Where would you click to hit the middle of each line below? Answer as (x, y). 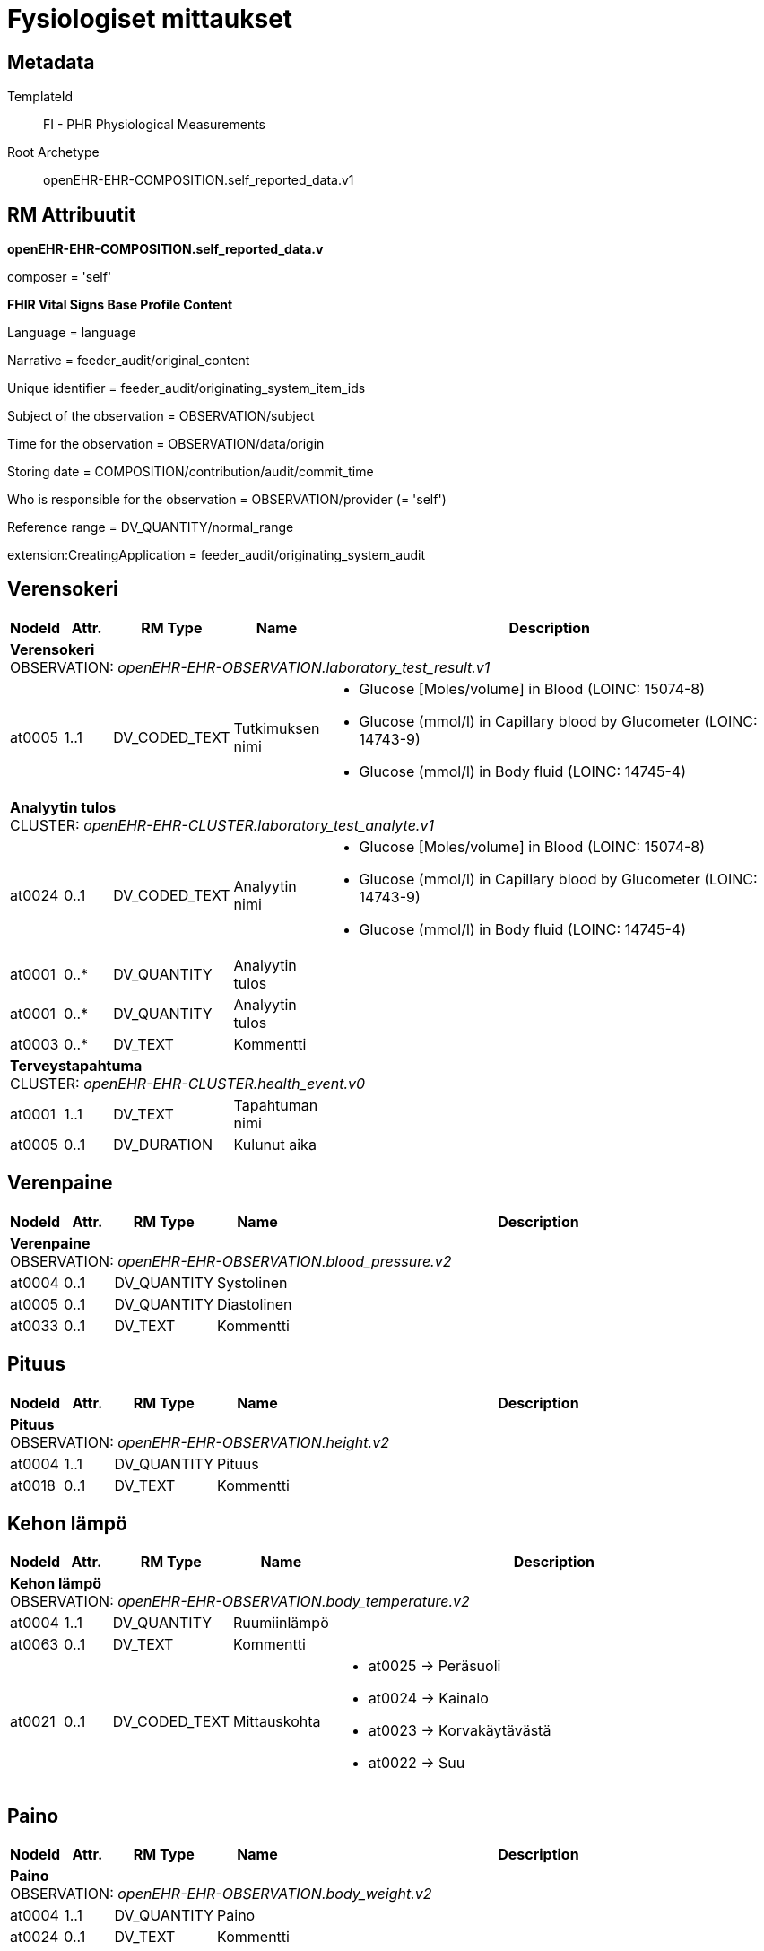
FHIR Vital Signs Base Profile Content (120, 305)
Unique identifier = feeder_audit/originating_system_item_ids (187, 388)
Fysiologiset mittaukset (150, 19)
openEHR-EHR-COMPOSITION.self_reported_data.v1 (199, 180)
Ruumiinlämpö (281, 1623)
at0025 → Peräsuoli (434, 1666)
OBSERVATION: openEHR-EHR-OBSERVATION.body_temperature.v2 (240, 1602)
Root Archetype (53, 152)
